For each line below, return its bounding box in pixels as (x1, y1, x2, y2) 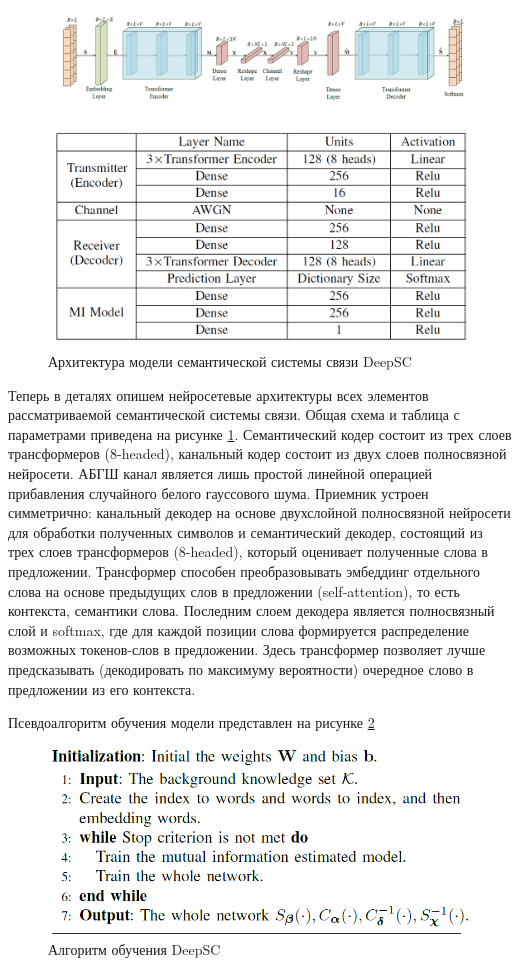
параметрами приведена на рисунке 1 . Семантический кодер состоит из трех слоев (8, 423, 512, 444)
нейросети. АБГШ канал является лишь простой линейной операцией (8, 463, 433, 484)
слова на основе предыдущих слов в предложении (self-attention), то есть (8, 580, 460, 601)
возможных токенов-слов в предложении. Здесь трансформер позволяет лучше (8, 639, 486, 660)
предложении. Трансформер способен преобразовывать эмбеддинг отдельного (8, 561, 480, 582)
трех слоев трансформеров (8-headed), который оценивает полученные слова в (8, 541, 488, 562)
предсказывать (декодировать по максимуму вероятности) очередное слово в (8, 658, 474, 679)
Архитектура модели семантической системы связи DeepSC (48, 351, 412, 372)
